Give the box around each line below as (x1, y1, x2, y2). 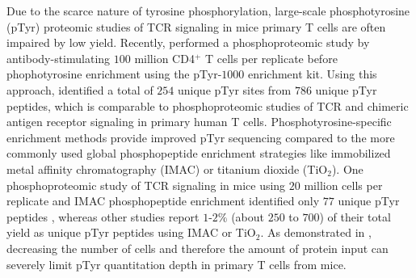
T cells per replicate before (204, 49, 338, 66)
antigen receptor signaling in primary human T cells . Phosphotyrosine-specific (6, 113, 392, 130)
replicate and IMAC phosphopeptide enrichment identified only (6, 192, 320, 209)
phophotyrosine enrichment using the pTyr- (6, 65, 222, 82)
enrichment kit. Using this (247, 65, 377, 82)
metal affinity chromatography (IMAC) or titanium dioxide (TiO (6, 160, 328, 177)
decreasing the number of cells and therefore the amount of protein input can (6, 239, 389, 256)
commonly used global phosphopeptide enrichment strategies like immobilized (6, 145, 391, 162)
